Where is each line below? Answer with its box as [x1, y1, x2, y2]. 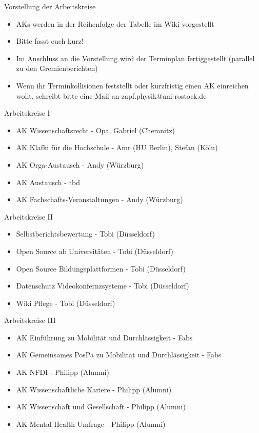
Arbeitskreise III [4, 315, 56, 326]
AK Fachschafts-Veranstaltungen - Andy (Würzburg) [16, 194, 183, 205]
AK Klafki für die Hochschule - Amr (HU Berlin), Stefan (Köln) [16, 142, 218, 153]
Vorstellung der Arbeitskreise [4, 1, 96, 11]
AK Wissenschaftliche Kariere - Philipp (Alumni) [16, 384, 172, 394]
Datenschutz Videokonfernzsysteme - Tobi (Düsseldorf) [16, 280, 189, 291]
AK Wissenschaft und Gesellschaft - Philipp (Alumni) [16, 401, 186, 412]
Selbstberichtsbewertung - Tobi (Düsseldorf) [16, 228, 155, 239]
